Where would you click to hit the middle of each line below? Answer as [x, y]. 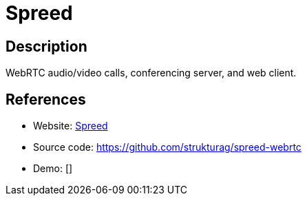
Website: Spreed [71, 126]
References [46, 99]
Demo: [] [53, 169]
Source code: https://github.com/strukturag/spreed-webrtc [167, 147]
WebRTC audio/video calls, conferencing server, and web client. [151, 73]
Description [46, 46]
